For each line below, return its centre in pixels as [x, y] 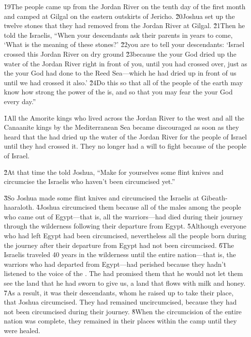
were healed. [22, 330]
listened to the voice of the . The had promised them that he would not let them [124, 273]
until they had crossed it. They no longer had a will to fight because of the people [125, 146]
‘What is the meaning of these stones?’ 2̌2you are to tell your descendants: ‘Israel [124, 44]
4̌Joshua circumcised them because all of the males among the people [139, 207]
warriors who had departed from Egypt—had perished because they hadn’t [115, 264]
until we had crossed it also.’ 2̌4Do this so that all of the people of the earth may [124, 82]
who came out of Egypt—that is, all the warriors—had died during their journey [124, 216]
